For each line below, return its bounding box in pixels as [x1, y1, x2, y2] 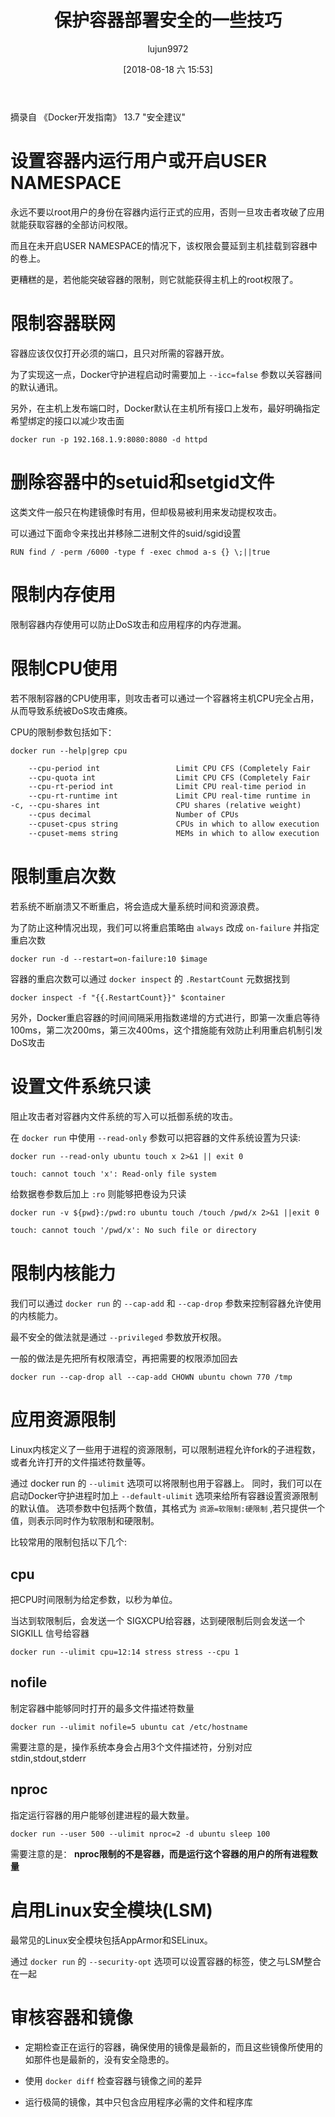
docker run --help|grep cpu [10, 746, 128, 756]
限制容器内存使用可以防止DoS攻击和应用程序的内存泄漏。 [10, 618, 247, 630]
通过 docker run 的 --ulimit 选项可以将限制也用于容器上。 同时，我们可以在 [10, 1477, 323, 1490]
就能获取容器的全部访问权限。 [10, 218, 133, 230]
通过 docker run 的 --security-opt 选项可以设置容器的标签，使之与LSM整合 [10, 1955, 322, 1967]
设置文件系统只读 [10, 1075, 152, 1098]
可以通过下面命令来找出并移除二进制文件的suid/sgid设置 [10, 527, 242, 539]
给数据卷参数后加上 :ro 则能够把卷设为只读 [10, 1188, 187, 1200]
